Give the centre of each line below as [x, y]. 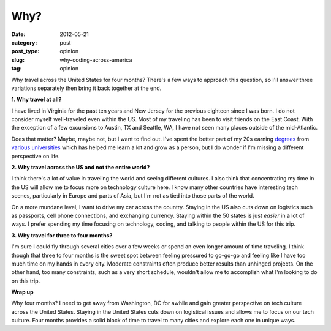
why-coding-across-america [96, 60]
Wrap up [22, 292]
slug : [18, 60]
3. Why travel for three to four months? [62, 235]
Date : [18, 34]
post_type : [25, 51]
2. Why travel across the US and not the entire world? [81, 168]
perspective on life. [36, 156]
